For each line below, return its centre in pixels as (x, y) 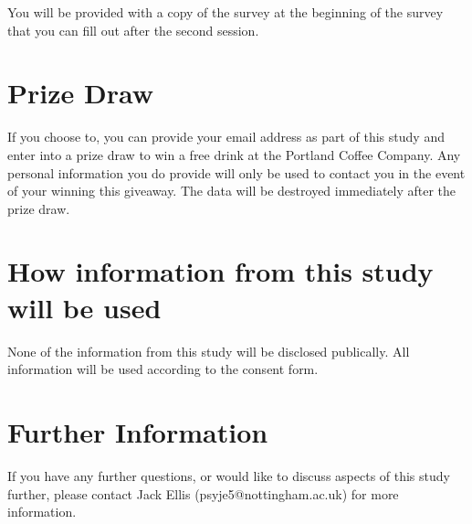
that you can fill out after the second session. (133, 30)
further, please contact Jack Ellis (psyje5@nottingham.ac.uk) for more (203, 493)
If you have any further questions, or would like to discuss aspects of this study (229, 475)
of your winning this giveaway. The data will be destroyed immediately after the (232, 191)
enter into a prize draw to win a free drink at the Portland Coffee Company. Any (234, 154)
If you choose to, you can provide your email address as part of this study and (226, 137)
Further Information (138, 431)
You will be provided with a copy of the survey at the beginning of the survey (226, 12)
